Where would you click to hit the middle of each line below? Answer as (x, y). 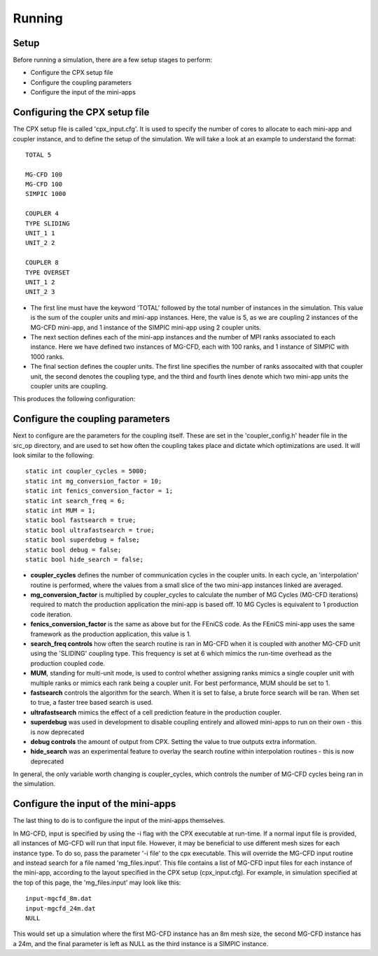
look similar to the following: (54, 455)
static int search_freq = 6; (75, 501)
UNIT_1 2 (40, 282)
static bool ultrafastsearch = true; (90, 530)
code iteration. (51, 614)
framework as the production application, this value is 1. (111, 634)
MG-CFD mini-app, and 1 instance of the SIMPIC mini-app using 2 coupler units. (146, 327)
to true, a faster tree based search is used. (92, 703)
